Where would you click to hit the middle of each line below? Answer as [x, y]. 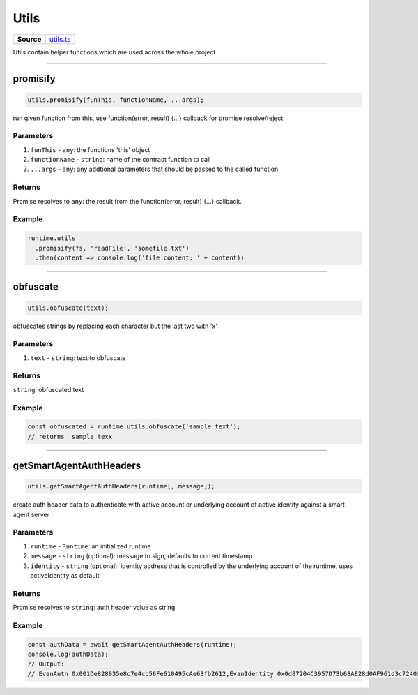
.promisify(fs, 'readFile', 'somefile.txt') [112, 248]
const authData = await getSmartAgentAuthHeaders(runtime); [132, 644]
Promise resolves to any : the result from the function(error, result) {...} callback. [127, 201]
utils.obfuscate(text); [68, 308]
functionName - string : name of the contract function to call [121, 160]
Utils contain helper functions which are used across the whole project [114, 52]
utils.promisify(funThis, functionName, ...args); [116, 100]
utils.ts [60, 39]
